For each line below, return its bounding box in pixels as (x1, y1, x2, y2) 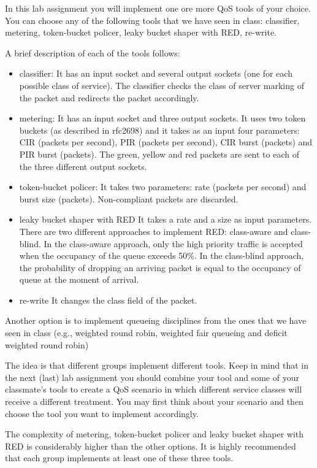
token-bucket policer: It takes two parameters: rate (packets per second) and (19, 180, 307, 193)
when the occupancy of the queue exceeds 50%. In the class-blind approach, (19, 249, 304, 262)
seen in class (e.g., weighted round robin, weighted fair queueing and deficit (5, 326, 288, 339)
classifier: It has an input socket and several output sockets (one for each (19, 67, 292, 80)
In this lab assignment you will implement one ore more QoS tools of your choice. (5, 2, 311, 14)
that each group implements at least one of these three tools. (5, 451, 234, 464)
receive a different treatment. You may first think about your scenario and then (5, 395, 304, 408)
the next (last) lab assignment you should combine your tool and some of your (5, 370, 299, 383)
